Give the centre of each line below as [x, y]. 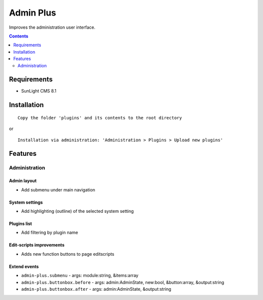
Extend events [24, 266]
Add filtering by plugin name [50, 233]
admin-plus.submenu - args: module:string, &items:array [80, 276]
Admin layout [23, 181]
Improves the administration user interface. [52, 27]
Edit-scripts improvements [37, 245]
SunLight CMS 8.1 [39, 91]
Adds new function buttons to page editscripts [68, 254]
